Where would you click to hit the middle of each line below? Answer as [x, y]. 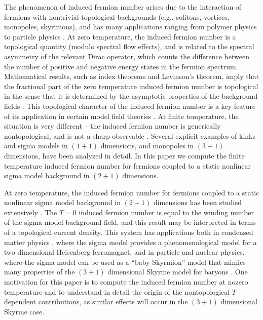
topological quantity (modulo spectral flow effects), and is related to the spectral [129, 46]
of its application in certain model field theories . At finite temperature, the [121, 116]
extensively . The [31, 212]
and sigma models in [36, 146]
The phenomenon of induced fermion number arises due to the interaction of [123, 7]
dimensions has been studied [198, 202]
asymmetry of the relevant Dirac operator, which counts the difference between [127, 56]
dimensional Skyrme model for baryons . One [178, 272]
